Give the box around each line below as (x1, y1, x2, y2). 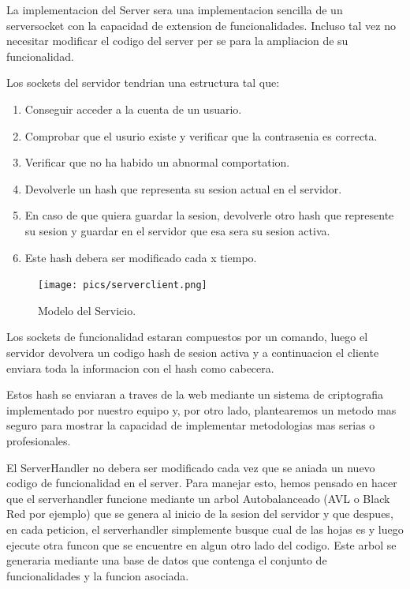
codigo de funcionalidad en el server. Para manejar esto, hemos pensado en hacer (6, 475, 397, 491)
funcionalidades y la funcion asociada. (6, 567, 189, 583)
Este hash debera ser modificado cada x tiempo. (24, 249, 257, 265)
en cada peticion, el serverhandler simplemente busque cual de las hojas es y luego (6, 520, 404, 537)
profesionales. (6, 432, 71, 448)
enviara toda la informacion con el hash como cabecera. (6, 359, 274, 376)
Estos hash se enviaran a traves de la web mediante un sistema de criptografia (6, 386, 384, 403)
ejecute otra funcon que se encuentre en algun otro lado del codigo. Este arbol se (6, 536, 397, 553)
